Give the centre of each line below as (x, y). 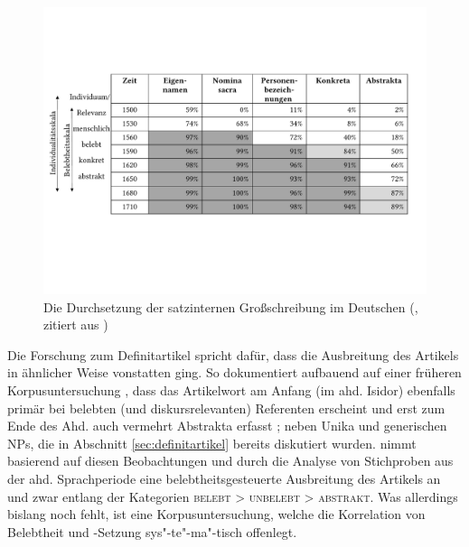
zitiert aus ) (76, 324)
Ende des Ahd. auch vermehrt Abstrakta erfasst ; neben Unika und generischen (227, 426)
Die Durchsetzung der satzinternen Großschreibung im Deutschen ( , (231, 306)
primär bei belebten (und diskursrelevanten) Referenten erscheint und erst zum (226, 408)
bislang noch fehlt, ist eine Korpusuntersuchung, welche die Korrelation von (216, 514)
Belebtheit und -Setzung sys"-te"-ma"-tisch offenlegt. (152, 531)
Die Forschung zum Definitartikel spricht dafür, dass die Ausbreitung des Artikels (233, 354)
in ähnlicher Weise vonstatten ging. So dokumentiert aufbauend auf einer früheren (234, 372)
